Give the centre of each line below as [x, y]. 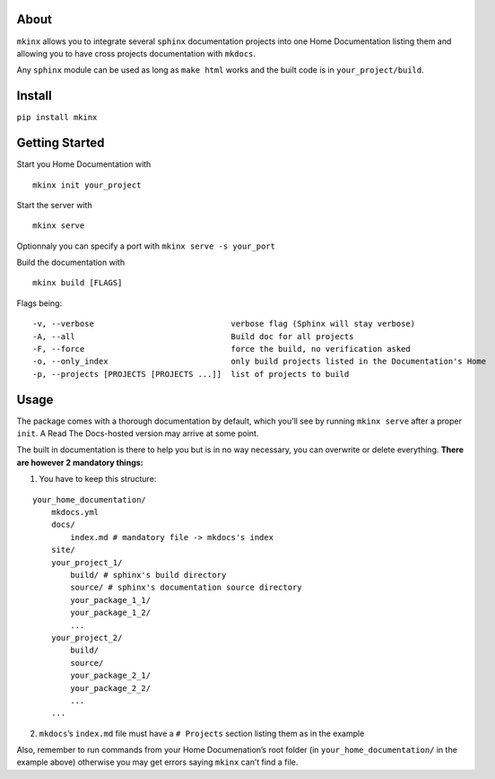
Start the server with [55, 205]
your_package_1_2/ [111, 613]
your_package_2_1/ [111, 676]
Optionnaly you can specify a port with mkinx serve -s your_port [146, 246]
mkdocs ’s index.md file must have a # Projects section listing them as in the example [202, 733]
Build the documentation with [71, 263]
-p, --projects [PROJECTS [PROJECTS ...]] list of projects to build [191, 374]
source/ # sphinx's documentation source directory [186, 587]
